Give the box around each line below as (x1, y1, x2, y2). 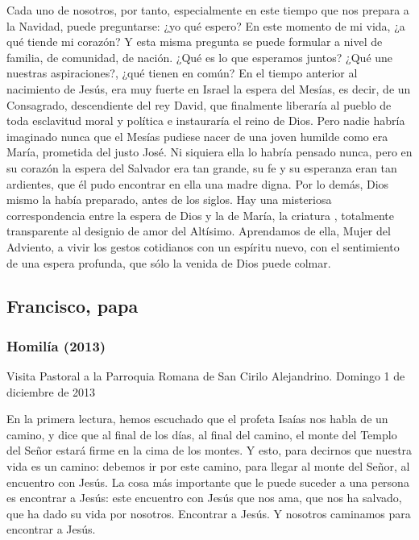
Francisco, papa (6, 293, 139, 318)
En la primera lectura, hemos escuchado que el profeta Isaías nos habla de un (6, 410, 388, 427)
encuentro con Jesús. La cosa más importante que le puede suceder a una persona (6, 473, 409, 490)
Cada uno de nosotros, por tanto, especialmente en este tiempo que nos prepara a (6, 2, 409, 18)
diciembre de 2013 (6, 383, 96, 400)
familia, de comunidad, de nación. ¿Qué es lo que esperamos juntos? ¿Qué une (6, 48, 393, 65)
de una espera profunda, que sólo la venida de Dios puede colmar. (6, 254, 331, 271)
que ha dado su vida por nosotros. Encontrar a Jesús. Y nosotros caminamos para (6, 505, 411, 521)
